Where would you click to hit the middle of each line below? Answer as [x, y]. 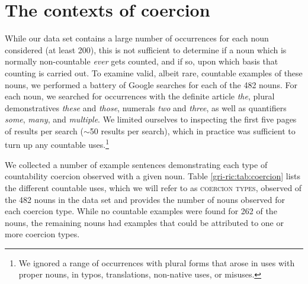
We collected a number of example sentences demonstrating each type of [136, 164]
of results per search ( [44, 130]
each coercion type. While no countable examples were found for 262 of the [141, 211]
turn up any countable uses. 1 [57, 144]
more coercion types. [42, 234]
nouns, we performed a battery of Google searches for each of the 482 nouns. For [151, 84]
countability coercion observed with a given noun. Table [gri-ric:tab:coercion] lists [153, 176]
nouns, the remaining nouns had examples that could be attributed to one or [144, 222]
